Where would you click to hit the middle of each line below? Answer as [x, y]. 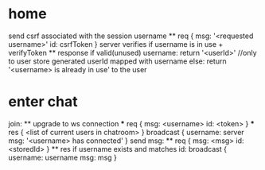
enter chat [43, 102]
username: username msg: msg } [63, 157]
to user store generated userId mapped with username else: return [117, 61]
